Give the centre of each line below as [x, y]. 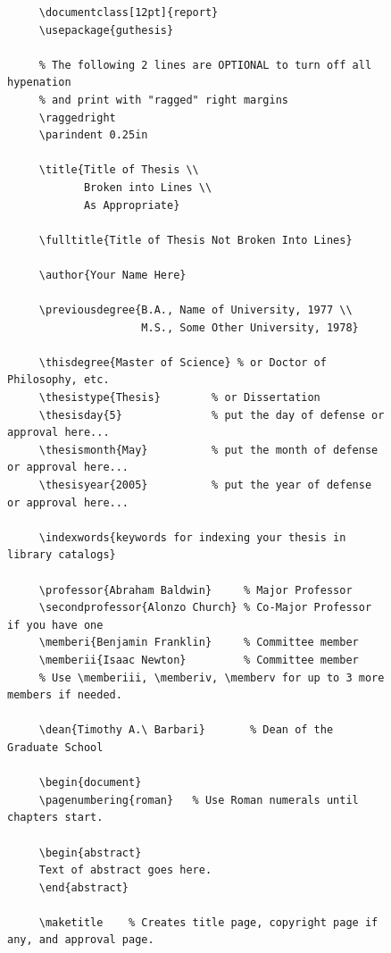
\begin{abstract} [90, 853]
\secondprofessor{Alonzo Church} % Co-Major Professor [205, 608]
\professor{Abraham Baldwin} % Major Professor [195, 590]
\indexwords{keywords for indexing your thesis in [192, 537]
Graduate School [55, 747]
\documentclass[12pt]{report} [129, 13]
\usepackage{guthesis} [106, 30]
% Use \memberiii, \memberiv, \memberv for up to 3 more [212, 677]
